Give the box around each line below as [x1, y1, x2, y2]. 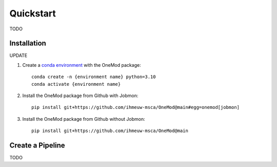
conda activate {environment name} [31, 81, 121, 87]
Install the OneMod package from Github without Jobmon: [22, 116, 146, 122]
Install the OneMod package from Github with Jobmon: [22, 92, 138, 99]
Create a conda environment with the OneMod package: [22, 62, 141, 68]
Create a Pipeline [9, 141, 65, 150]
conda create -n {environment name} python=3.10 [31, 74, 156, 80]
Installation [9, 39, 46, 48]
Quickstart [9, 8, 56, 19]
